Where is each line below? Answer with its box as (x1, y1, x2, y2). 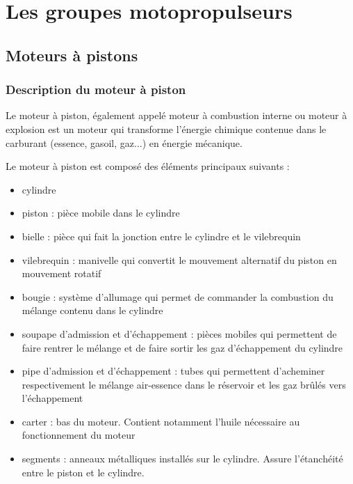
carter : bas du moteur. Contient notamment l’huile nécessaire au (22, 414, 300, 428)
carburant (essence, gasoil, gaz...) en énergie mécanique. (6, 135, 243, 150)
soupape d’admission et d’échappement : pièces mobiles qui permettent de (22, 326, 337, 341)
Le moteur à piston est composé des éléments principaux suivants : (6, 159, 290, 173)
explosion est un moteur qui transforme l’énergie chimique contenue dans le (6, 121, 327, 136)
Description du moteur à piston (6, 81, 186, 98)
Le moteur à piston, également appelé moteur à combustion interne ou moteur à (6, 108, 347, 123)
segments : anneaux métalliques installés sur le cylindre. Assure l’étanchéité (22, 451, 343, 466)
